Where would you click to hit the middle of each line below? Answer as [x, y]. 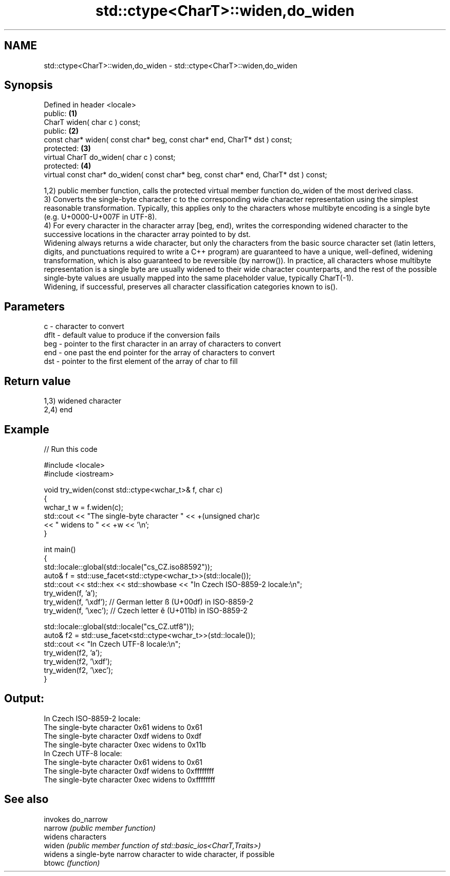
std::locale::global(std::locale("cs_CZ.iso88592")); [128, 567]
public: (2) [61, 131]
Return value [38, 381]
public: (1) [61, 114]
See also [26, 799]
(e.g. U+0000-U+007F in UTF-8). [100, 217]
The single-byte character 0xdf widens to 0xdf [123, 736]
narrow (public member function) [100, 828]
